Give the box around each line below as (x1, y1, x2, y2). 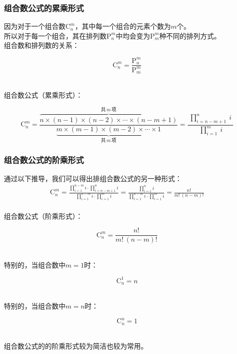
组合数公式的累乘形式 (4, 1, 84, 14)
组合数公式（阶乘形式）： (4, 210, 83, 221)
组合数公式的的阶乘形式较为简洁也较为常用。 (4, 341, 148, 351)
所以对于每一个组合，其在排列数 (4, 30, 107, 41)
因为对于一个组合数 (4, 21, 65, 31)
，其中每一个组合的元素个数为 (75, 21, 171, 31)
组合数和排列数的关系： (4, 40, 79, 50)
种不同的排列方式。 (159, 30, 221, 41)
